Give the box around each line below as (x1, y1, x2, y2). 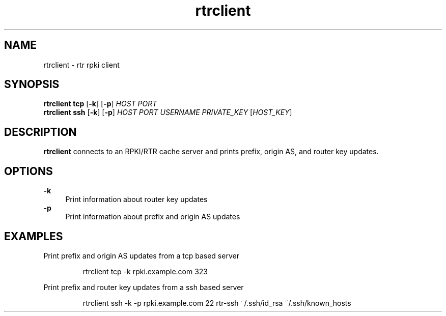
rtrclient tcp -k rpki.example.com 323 (82, 267, 208, 276)
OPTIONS (4, 164, 53, 178)
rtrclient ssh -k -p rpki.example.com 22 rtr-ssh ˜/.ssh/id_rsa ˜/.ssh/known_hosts (82, 298, 351, 307)
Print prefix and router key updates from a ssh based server (43, 282, 244, 292)
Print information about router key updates (65, 195, 208, 204)
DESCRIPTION (4, 125, 77, 138)
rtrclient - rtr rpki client (43, 60, 120, 69)
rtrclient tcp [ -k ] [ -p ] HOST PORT (43, 99, 157, 108)
